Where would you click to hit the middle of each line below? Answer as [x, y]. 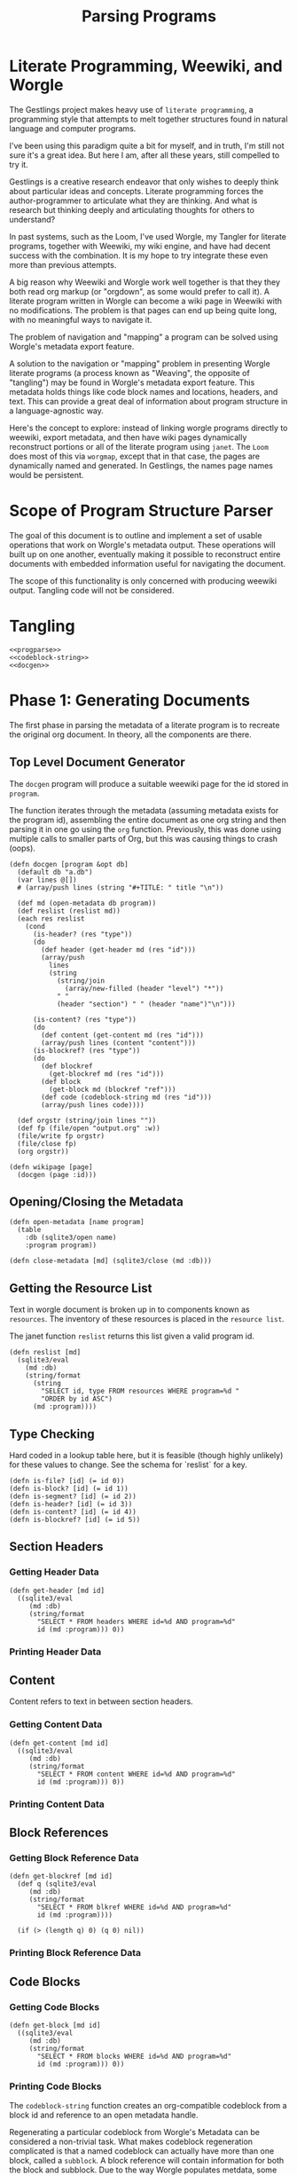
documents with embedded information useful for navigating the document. [148, 563]
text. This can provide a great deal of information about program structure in [148, 401]
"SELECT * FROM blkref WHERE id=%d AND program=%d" [134, 1908]
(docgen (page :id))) [57, 1174]
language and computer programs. [73, 128]
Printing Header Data [55, 1652]
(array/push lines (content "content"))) [119, 1043]
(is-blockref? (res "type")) [86, 1050]
